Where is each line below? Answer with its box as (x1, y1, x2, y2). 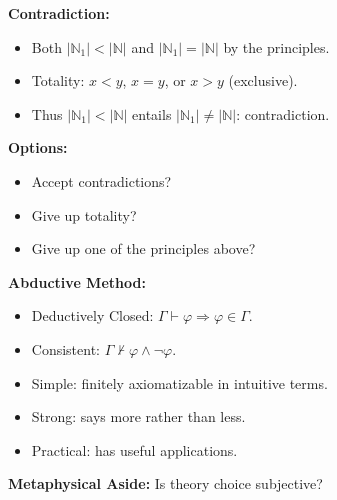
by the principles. (223, 36, 330, 57)
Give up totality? (31, 204, 137, 225)
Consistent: (31, 338, 101, 359)
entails (132, 103, 172, 124)
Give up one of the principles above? (31, 238, 256, 259)
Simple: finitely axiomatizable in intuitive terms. (31, 372, 328, 393)
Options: (8, 137, 68, 158)
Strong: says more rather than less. (31, 406, 246, 427)
